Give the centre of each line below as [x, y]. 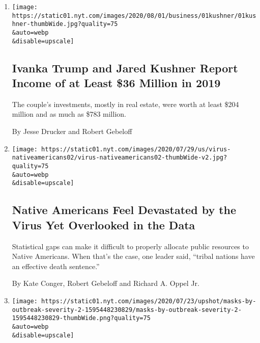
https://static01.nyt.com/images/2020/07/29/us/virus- [136, 149]
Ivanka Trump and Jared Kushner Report [125, 68]
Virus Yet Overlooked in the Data [104, 225]
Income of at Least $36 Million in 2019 [116, 83]
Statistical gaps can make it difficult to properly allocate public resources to [130, 246]
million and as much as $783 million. [69, 114]
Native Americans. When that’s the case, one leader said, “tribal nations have [133, 256]
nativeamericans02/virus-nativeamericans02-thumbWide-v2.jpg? [120, 158]
